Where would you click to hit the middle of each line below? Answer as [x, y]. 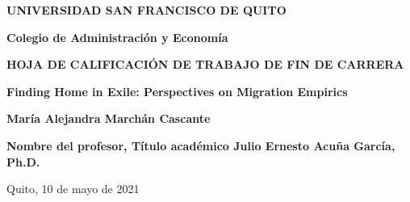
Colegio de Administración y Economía [117, 37]
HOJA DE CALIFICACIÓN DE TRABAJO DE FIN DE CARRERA [205, 64]
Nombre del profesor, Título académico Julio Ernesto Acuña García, [201, 145]
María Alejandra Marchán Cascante [109, 118]
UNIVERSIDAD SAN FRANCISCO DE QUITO [146, 10]
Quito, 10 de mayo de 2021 [73, 189]
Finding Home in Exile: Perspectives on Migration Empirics [177, 91]
